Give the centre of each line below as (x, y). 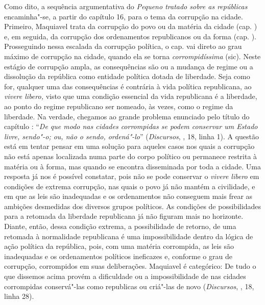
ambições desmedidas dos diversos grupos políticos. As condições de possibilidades (133, 206)
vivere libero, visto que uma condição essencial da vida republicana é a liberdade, (131, 96)
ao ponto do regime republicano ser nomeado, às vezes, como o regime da (119, 106)
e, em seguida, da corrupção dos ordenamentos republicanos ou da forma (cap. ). (130, 36)
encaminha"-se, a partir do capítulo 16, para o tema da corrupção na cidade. (124, 16)
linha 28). (19, 296)
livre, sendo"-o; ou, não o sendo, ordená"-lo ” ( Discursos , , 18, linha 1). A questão (132, 136)
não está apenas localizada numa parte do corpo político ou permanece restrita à (131, 156)
